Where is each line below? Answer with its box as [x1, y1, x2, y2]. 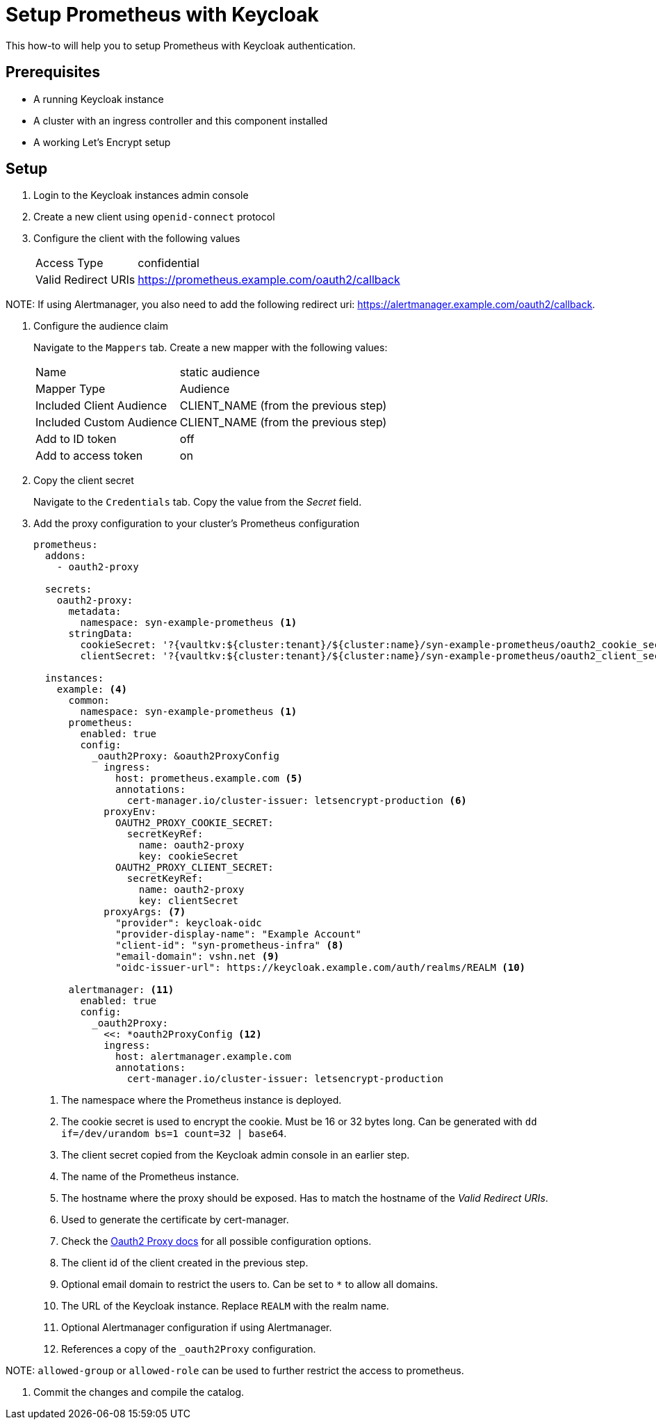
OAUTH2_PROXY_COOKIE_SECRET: [115, 817, 274, 829]
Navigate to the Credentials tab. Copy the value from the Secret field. [33, 496, 362, 508]
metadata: [68, 606, 122, 618]
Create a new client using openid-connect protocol [33, 211, 275, 223]
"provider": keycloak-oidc [115, 917, 262, 929]
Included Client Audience [35, 398, 167, 413]
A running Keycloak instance [33, 92, 164, 105]
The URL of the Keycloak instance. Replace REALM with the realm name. [61, 1300, 389, 1312]
